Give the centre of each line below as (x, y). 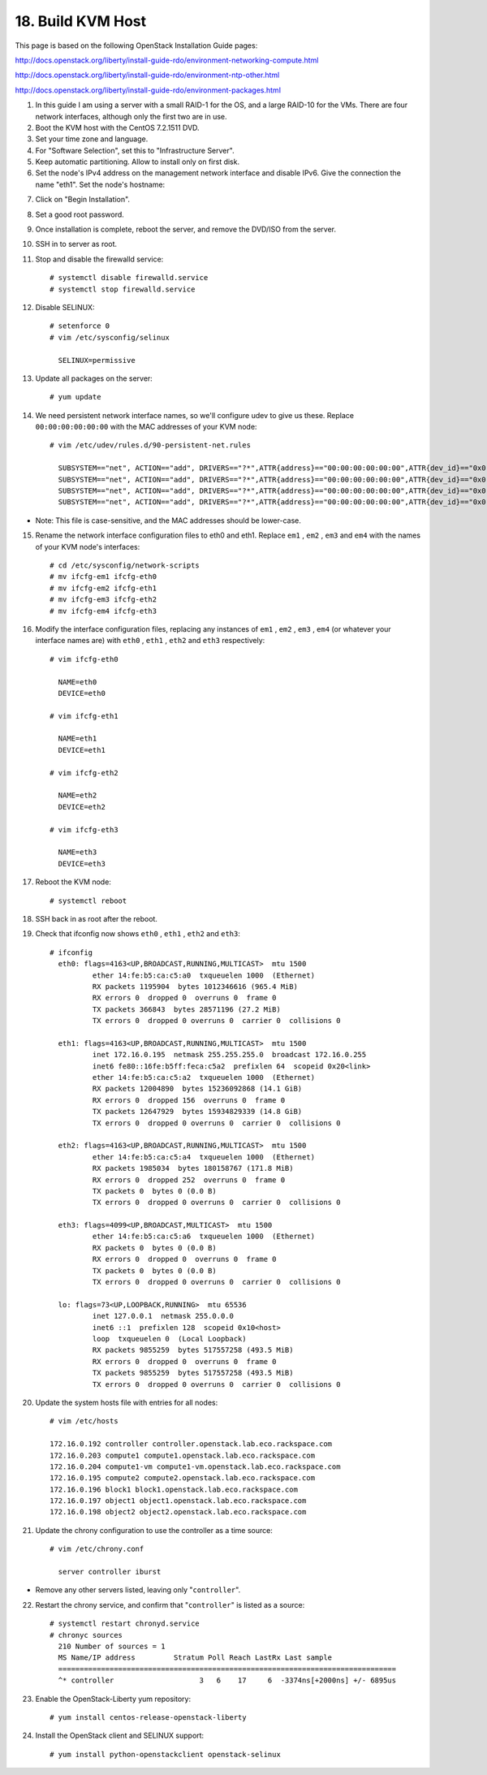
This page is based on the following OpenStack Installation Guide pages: (136, 45)
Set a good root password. (80, 214)
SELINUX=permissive (97, 360)
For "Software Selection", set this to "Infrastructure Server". (135, 150)
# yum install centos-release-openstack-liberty (148, 1717)
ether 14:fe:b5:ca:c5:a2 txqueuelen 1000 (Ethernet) (204, 1078)
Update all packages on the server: (94, 378)
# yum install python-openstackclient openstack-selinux (166, 1754)
